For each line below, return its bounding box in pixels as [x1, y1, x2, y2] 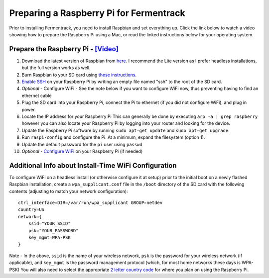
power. [21, 106, 36, 112]
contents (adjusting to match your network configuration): [9, 188, 128, 194]
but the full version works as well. [21, 65, 91, 71]
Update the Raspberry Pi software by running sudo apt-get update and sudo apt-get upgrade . [21, 127, 230, 133]
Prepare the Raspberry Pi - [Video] [9, 45, 119, 53]
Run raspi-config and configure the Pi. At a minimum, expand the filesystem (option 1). [21, 134, 205, 140]
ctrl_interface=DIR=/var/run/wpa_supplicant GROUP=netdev [18, 200, 163, 205]
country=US [18, 207, 45, 212]
